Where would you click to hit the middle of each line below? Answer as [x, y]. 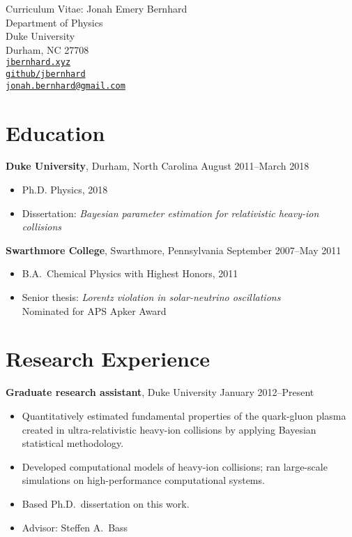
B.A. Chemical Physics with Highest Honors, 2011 [130, 273]
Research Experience [108, 359]
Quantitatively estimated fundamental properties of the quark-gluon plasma [184, 415]
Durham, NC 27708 [47, 49]
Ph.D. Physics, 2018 [65, 190]
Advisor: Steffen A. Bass [75, 527]
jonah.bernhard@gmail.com [66, 86]
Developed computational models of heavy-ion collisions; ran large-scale [175, 466]
